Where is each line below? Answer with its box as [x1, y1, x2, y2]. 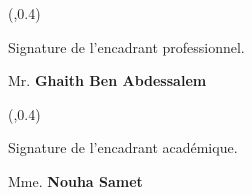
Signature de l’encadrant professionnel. [8, 36, 245, 57]
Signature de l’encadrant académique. [8, 137, 238, 158]
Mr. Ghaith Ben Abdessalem [8, 70, 207, 91]
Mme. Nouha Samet [8, 170, 143, 191]
